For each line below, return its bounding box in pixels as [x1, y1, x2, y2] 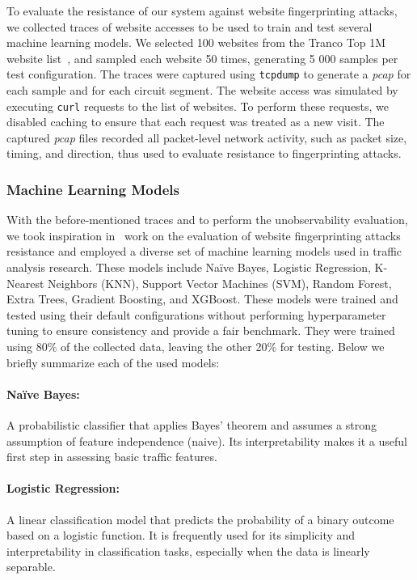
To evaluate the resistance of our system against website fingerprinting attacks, [6, 2, 398, 19]
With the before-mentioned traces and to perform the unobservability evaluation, [6, 211, 408, 228]
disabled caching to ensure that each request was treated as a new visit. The [6, 113, 385, 130]
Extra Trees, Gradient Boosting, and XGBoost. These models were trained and [6, 290, 398, 307]
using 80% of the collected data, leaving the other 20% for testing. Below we [6, 338, 385, 355]
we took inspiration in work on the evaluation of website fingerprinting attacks [6, 226, 401, 243]
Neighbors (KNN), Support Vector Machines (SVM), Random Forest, [48, 274, 392, 291]
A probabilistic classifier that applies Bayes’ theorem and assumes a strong [6, 417, 377, 434]
